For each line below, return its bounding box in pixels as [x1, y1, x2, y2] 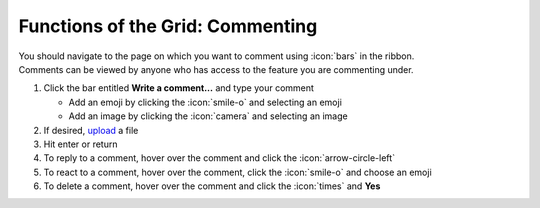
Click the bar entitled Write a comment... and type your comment [43, 82, 315, 94]
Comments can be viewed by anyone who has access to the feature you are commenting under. [18, 63, 414, 75]
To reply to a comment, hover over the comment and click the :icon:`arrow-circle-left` [43, 152, 395, 164]
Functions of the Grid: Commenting [18, 15, 318, 37]
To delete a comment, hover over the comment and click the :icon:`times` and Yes [43, 180, 381, 192]
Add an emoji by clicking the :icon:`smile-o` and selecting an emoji [68, 96, 342, 108]
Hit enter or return [43, 138, 118, 150]
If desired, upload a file [43, 124, 139, 136]
